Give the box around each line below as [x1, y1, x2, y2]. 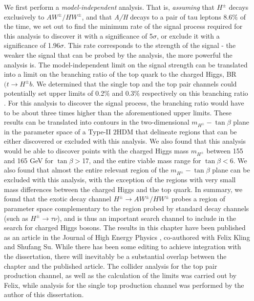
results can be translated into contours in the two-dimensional [4, 117, 190, 127]
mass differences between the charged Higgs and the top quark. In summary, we [4, 184, 243, 194]
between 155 [206, 146, 243, 156]
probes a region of [171, 193, 226, 204]
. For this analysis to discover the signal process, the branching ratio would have [4, 97, 244, 107]
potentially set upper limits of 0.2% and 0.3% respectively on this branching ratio [4, 88, 248, 98]
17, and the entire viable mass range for [82, 155, 201, 165]
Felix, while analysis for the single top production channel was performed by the [4, 279, 244, 290]
